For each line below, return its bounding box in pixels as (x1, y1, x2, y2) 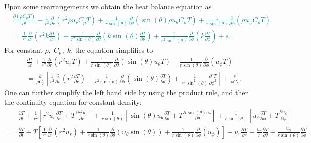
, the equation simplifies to (71, 44, 153, 55)
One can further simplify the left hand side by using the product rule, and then (4, 87, 250, 97)
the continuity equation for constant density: (4, 97, 142, 107)
